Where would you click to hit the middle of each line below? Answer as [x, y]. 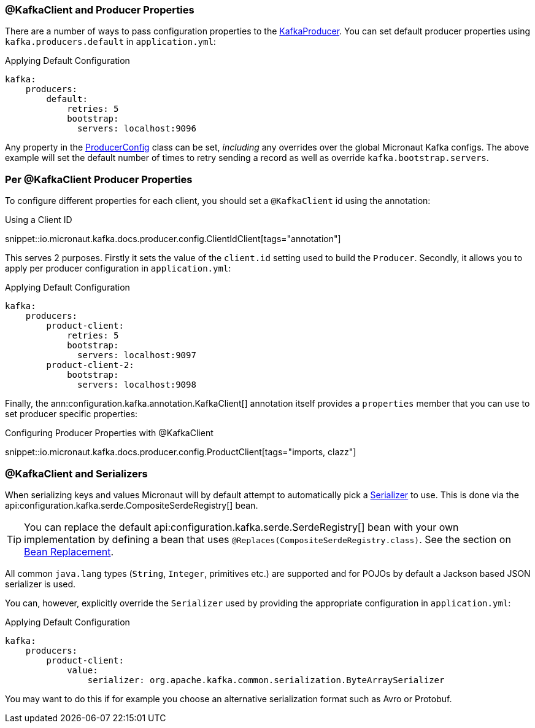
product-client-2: [90, 365]
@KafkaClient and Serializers [76, 473]
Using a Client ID [39, 220]
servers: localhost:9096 [137, 129]
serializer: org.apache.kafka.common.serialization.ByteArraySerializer [266, 680]
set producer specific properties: [71, 414]
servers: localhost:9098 [137, 385]
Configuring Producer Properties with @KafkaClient [109, 433]
